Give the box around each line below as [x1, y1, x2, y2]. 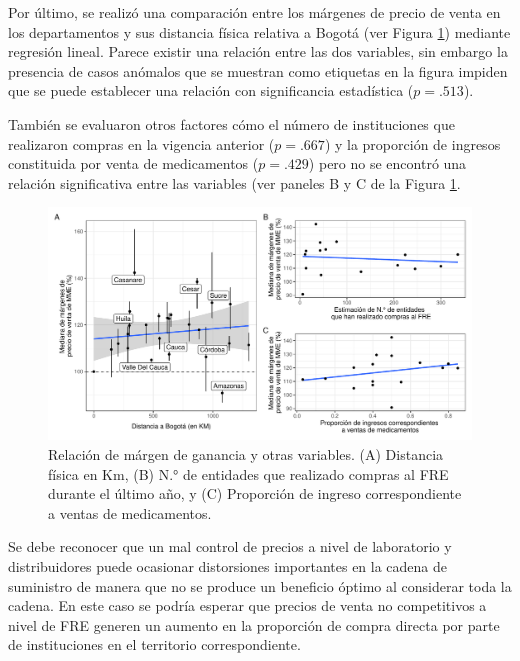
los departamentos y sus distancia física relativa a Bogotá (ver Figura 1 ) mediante [8, 21, 511, 42]
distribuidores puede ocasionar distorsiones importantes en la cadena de [8, 556, 448, 577]
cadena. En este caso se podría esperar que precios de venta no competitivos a [8, 595, 487, 616]
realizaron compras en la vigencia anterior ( [8, 133, 275, 154]
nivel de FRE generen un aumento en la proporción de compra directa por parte [8, 614, 500, 635]
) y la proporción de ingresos [324, 133, 501, 154]
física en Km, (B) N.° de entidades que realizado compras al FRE [48, 463, 449, 484]
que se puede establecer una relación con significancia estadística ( [8, 80, 414, 101]
